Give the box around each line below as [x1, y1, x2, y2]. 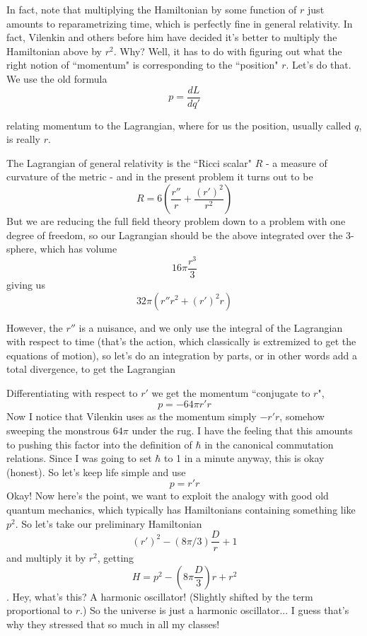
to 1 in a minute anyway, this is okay [163, 451, 325, 466]
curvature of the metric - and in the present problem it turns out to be [6, 169, 313, 184]
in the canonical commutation [204, 436, 334, 451]
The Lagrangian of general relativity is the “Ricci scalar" [6, 155, 252, 170]
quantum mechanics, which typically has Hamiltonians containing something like [6, 502, 356, 517]
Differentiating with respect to [6, 385, 138, 400]
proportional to [6, 603, 73, 618]
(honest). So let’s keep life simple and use [6, 464, 186, 479]
